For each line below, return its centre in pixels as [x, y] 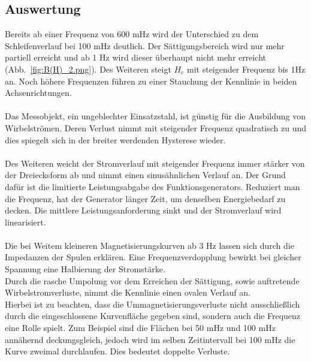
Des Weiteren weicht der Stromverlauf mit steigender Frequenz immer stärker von [155, 163]
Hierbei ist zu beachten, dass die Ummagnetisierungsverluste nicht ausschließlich [153, 304]
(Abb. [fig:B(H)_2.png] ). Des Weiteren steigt [88, 69]
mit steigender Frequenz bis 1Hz [246, 69]
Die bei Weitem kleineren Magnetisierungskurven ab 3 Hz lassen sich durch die [150, 245]
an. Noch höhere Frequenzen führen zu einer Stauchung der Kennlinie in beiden [151, 81]
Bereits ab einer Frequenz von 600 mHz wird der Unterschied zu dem [132, 34]
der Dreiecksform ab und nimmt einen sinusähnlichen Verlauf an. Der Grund [145, 175]
